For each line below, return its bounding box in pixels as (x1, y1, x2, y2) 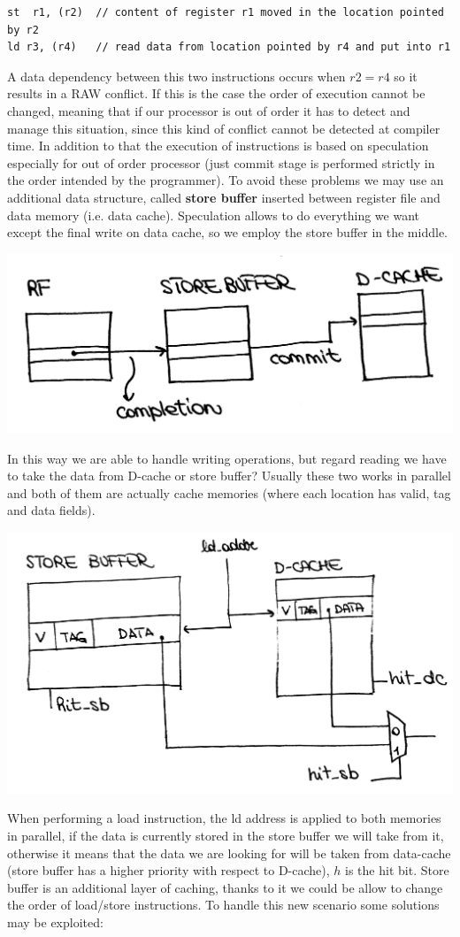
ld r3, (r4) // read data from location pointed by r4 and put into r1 (7, 41, 451, 54)
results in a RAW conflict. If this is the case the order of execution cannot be (7, 84, 425, 103)
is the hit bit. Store (345, 861, 449, 879)
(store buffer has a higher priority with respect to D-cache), (7, 861, 330, 879)
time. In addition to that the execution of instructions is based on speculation (7, 136, 429, 155)
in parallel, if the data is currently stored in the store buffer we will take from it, (7, 826, 444, 844)
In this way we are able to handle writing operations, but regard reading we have (7, 449, 447, 467)
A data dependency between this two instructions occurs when (7, 66, 346, 85)
